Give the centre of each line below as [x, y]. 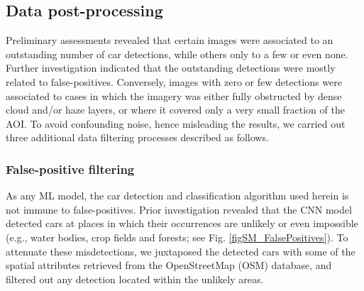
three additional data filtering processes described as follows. [137, 137]
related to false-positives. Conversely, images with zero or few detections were [174, 81]
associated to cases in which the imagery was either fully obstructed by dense [174, 95]
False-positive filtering [70, 169]
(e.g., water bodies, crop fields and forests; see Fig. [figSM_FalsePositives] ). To [177, 237]
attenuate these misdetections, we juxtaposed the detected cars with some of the [181, 251]
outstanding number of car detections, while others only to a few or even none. [177, 54]
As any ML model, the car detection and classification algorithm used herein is [177, 196]
